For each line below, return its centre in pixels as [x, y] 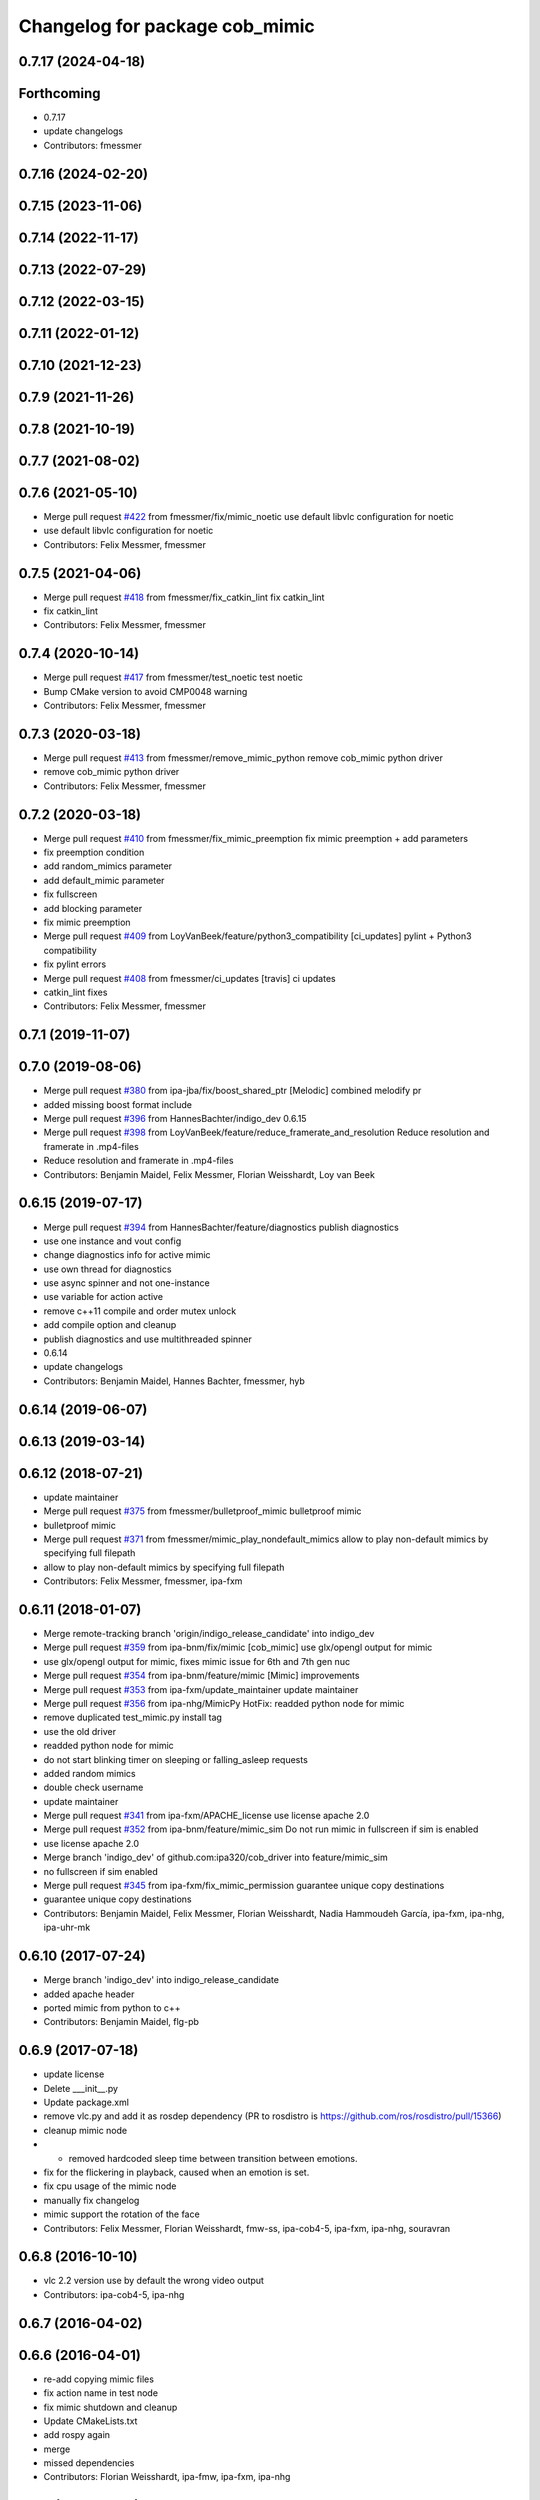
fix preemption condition [94, 852]
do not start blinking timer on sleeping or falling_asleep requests [176, 1759]
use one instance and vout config [112, 1241]
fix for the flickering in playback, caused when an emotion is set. [176, 2172]
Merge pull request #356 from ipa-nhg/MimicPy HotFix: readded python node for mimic [224, 1703]
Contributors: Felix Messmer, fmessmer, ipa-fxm [143, 1581]
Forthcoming [59, 93]
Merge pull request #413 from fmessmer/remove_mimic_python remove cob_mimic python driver [243, 757]
